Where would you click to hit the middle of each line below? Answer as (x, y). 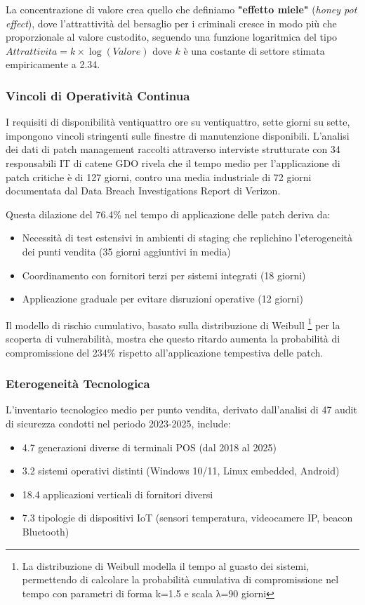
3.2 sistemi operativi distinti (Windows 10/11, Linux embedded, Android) (181, 471)
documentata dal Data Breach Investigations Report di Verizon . (143, 191)
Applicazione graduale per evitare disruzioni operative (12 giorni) (162, 299)
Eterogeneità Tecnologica (78, 384)
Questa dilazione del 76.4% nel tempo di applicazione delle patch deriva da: (168, 214)
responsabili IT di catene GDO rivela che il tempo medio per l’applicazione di (173, 162)
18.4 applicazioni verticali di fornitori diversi (118, 494)
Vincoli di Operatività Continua (98, 95)
